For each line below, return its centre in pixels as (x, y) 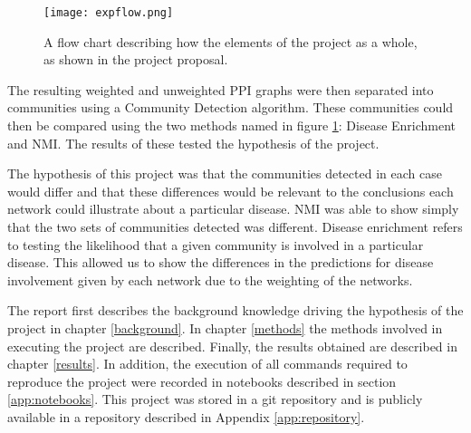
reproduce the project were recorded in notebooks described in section (202, 381)
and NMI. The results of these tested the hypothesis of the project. (193, 143)
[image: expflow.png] (109, 13)
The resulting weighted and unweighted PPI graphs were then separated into (221, 89)
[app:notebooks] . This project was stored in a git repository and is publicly (215, 399)
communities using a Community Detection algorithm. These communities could (231, 107)
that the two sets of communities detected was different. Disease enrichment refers (235, 226)
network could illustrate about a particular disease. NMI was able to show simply (233, 209)
